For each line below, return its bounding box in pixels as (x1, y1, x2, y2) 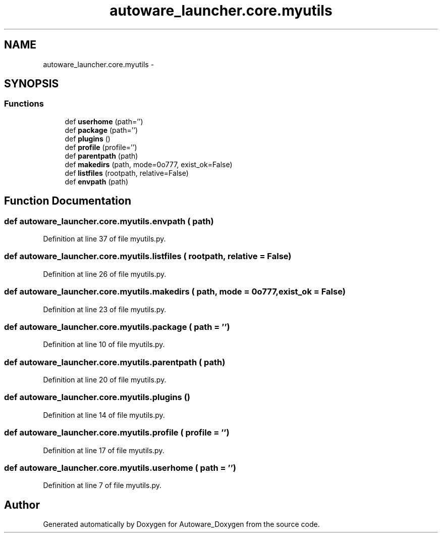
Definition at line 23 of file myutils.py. (43, 305, 167, 314)
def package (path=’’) (65, 125, 138, 134)
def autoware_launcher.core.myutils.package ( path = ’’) (4, 321, 230, 332)
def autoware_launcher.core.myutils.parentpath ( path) (4, 357, 226, 367)
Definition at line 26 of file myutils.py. (43, 269, 167, 278)
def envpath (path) (65, 177, 129, 186)
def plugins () (65, 134, 111, 143)
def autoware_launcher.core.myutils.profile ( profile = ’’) (4, 427, 230, 438)
